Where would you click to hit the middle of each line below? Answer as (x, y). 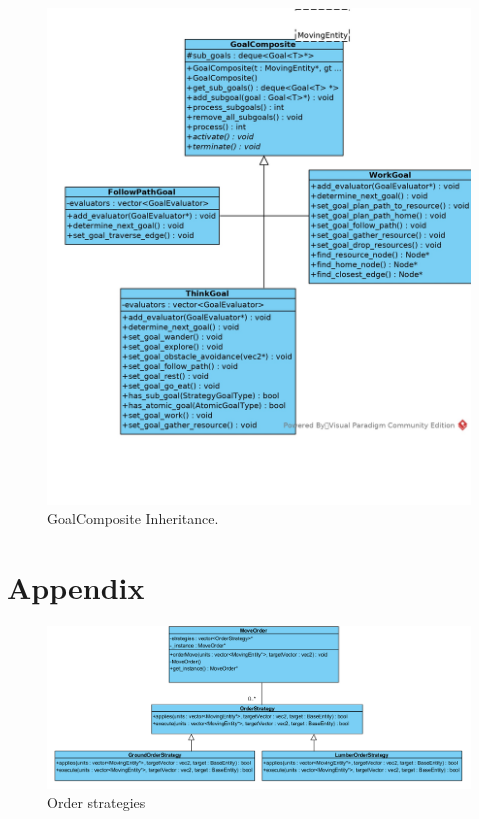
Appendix (76, 587)
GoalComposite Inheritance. (133, 518)
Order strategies (96, 802)
